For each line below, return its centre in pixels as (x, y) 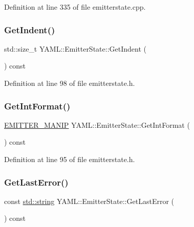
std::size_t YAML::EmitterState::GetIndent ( (75, 48)
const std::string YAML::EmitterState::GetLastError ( (89, 201)
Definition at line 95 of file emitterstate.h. (70, 159)
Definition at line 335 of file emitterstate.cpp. (75, 7)
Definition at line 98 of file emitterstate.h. (70, 83)
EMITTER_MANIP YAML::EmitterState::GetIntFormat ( (97, 124)
